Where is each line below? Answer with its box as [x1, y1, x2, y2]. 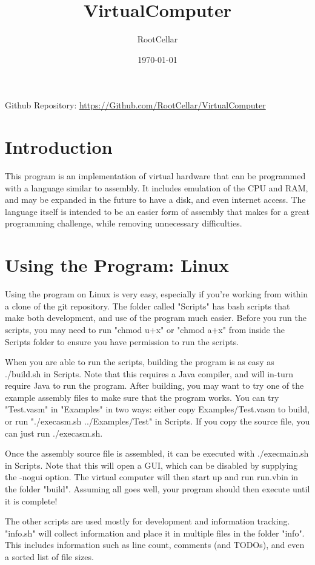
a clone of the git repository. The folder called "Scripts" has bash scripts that [5, 299, 290, 312]
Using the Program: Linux [5, 253, 230, 277]
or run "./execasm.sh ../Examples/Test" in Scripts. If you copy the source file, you [5, 415, 310, 428]
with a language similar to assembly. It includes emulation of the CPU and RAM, [5, 181, 308, 194]
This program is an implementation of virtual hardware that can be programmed [5, 170, 306, 182]
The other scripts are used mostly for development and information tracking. [5, 515, 290, 527]
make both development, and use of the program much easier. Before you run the [5, 311, 307, 324]
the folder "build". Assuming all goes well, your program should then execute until [5, 483, 310, 495]
